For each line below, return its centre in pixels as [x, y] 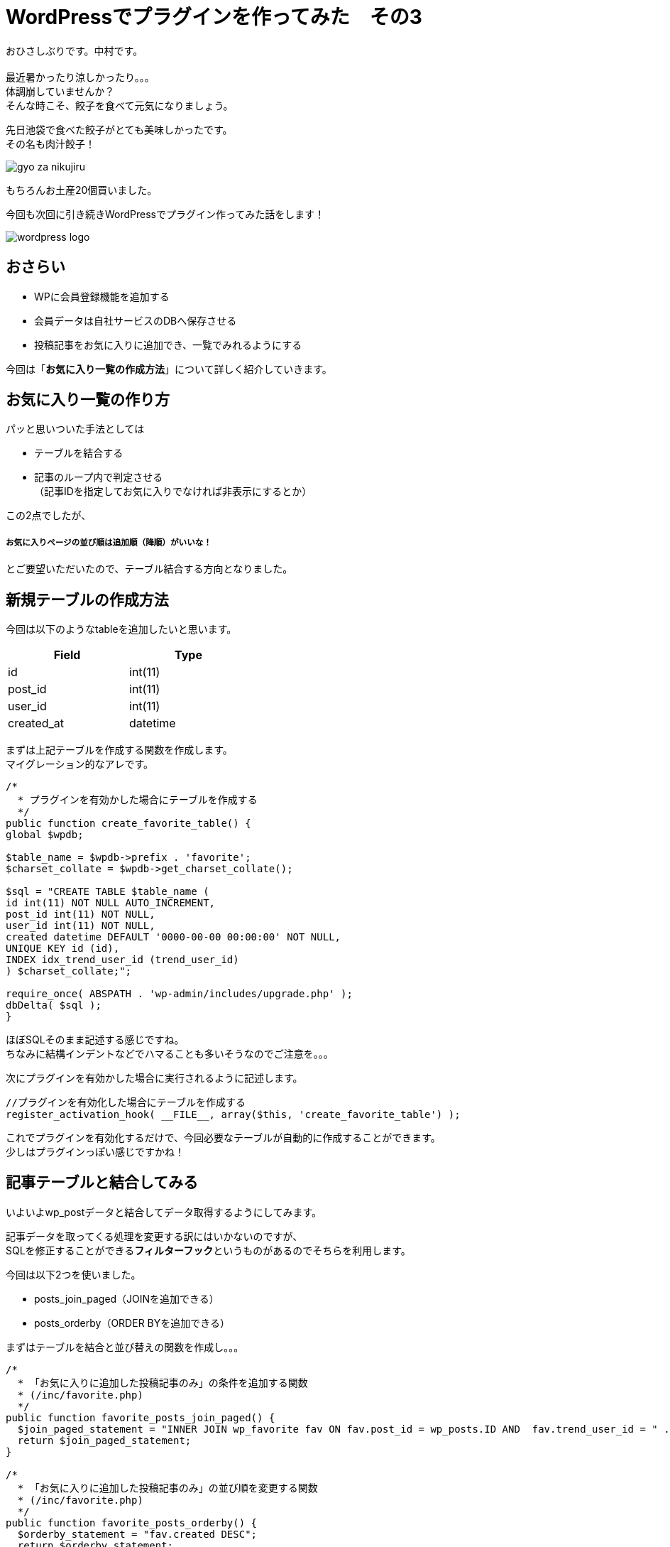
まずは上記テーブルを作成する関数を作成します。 [119, 750]
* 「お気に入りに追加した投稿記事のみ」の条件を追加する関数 [163, 1383]
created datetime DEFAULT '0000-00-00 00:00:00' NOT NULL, [174, 937]
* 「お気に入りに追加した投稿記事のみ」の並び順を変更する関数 [167, 1488]
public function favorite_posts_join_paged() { [141, 1417]
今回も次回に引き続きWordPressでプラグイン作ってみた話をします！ [165, 214]
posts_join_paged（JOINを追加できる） [127, 1298]
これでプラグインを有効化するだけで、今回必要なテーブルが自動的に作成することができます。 [223, 1138]
